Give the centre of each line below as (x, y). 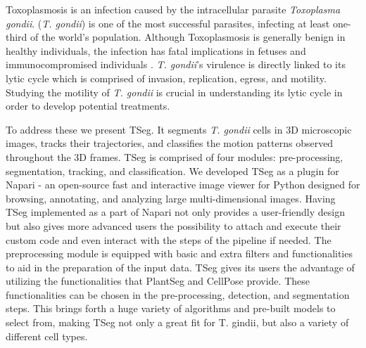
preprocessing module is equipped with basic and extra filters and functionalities (179, 253)
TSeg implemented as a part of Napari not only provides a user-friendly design (175, 212)
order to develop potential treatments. (88, 106)
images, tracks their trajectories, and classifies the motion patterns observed (170, 143)
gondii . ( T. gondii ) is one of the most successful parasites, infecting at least (168, 23)
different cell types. (47, 336)
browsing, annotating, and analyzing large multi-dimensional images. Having (171, 198)
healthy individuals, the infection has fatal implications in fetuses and (156, 50)
